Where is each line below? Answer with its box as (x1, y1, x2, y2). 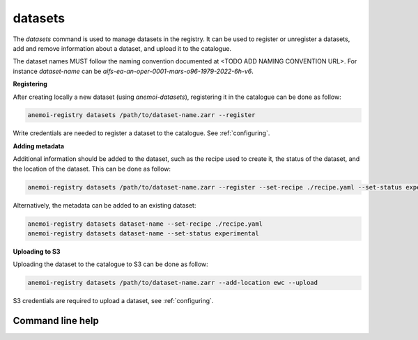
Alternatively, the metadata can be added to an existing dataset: (13, 201, 196, 209)
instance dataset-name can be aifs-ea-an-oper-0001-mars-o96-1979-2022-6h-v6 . (13, 67, 254, 75)
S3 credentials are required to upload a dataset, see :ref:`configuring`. (13, 297, 214, 305)
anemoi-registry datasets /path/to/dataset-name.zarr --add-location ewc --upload (27, 279, 318, 287)
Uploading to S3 (13, 247, 61, 256)
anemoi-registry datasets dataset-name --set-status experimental (27, 229, 259, 237)
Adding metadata (13, 141, 65, 150)
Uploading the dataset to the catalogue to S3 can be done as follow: (13, 260, 208, 268)
